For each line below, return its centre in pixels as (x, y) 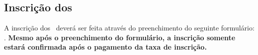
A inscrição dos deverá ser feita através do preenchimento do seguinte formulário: (129, 28)
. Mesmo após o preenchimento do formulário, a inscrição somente (120, 37)
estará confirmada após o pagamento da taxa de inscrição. (105, 47)
